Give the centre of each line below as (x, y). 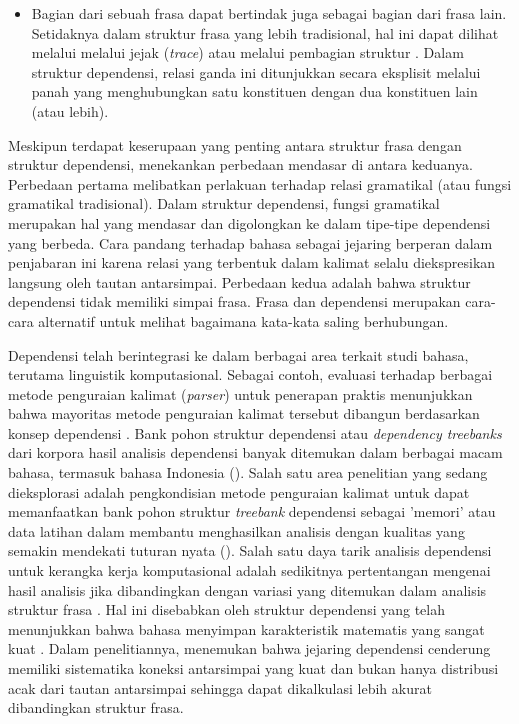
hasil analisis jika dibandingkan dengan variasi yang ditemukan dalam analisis (247, 589)
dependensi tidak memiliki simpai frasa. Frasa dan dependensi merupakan (234, 301)
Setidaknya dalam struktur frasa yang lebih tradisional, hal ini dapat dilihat (265, 32)
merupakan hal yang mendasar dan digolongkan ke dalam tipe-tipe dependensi (249, 222)
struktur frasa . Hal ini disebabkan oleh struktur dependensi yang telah (226, 609)
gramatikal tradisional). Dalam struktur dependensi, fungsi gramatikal (224, 203)
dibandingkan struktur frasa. (96, 707)
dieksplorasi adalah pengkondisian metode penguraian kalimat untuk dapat (239, 491)
